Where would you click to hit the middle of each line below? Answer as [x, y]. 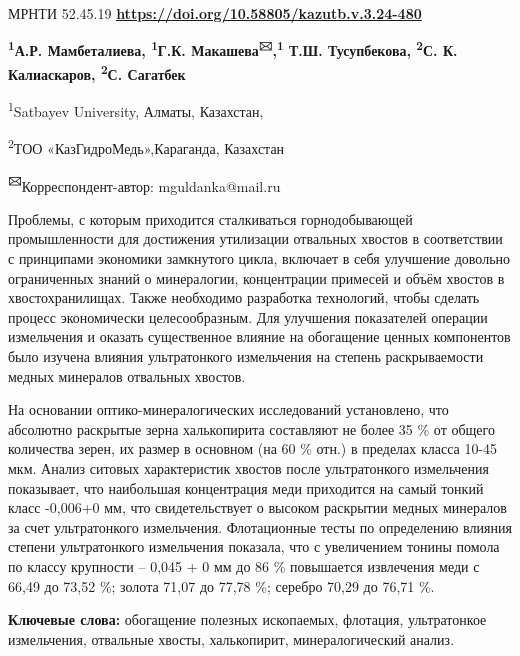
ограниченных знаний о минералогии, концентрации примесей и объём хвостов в [256, 277]
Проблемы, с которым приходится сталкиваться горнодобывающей [210, 218]
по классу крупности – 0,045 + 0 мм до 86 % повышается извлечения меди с [244, 565]
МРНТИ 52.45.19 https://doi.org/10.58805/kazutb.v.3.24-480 [215, 13]
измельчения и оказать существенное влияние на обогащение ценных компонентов [259, 336]
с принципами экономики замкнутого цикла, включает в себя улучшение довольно [259, 258]
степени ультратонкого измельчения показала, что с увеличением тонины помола [254, 546]
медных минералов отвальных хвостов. [127, 375]
